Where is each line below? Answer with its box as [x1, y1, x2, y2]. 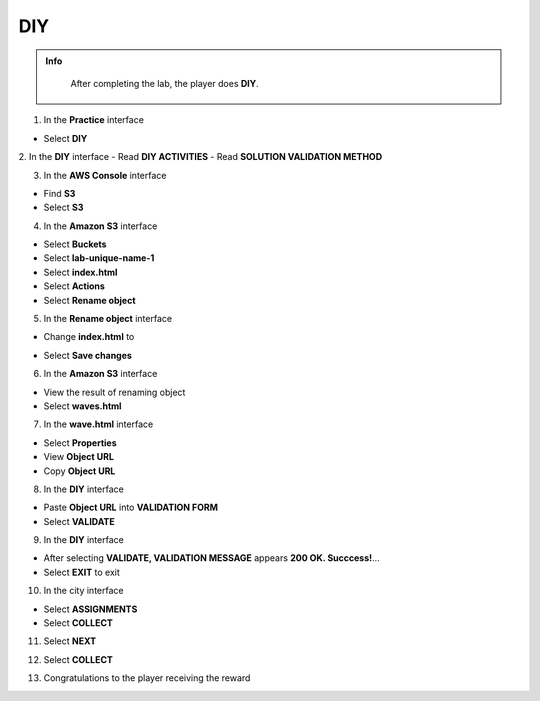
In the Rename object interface [43, 313, 173, 325]
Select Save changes [43, 349, 132, 361]
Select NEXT [43, 635, 97, 647]
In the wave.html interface [43, 418, 154, 430]
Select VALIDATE [43, 515, 115, 527]
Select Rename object [43, 294, 136, 306]
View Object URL [43, 451, 115, 463]
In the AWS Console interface [43, 169, 167, 181]
